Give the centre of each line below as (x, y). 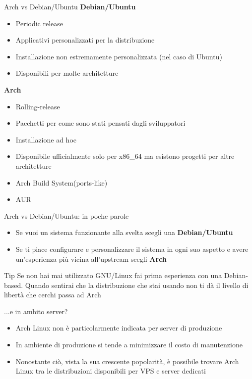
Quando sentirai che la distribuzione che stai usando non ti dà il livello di (137, 285)
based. (14, 285)
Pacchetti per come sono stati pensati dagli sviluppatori (100, 123)
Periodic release (39, 23)
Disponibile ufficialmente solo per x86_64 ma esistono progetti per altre (125, 156)
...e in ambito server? (36, 311)
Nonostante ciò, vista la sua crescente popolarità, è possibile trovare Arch (127, 361)
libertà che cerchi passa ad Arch (53, 295)
